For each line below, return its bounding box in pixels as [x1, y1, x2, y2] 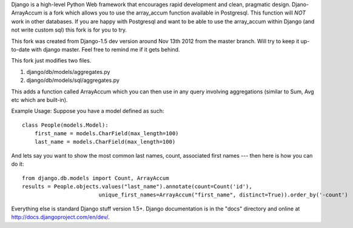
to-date [11, 45, 30, 53]
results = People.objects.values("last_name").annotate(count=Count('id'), [22, 183, 252, 190]
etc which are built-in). [11, 96, 68, 103]
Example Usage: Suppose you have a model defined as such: [11, 107, 164, 115]
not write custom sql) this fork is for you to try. [11, 26, 127, 33]
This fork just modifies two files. [11, 57, 92, 64]
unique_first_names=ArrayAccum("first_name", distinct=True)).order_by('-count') [98, 192, 348, 198]
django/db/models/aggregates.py [26, 68, 110, 75]
